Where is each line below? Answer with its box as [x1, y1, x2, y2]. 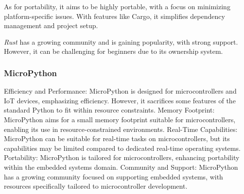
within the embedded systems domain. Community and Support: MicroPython [4, 162, 238, 172]
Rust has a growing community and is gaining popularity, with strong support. [4, 36, 238, 47]
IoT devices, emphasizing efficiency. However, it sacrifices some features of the [4, 95, 236, 105]
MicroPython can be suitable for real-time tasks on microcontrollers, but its [4, 133, 230, 144]
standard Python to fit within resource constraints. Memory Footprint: [4, 105, 215, 115]
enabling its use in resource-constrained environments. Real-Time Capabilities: [4, 124, 238, 134]
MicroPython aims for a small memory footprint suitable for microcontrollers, [4, 114, 236, 124]
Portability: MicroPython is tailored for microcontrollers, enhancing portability [4, 152, 240, 162]
